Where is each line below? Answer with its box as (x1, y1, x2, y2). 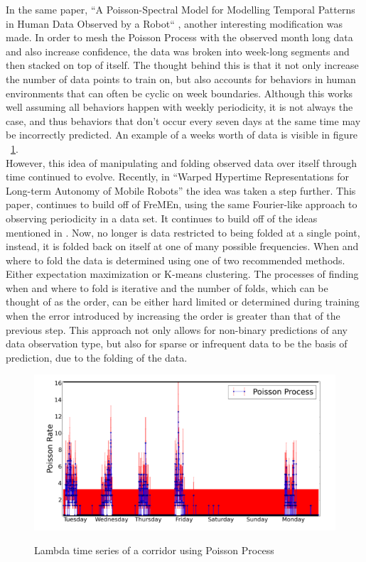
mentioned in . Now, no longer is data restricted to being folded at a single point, (6, 225, 360, 239)
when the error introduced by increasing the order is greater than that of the (6, 308, 340, 323)
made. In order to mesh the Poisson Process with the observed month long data (6, 30, 353, 45)
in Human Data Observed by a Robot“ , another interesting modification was (6, 16, 343, 31)
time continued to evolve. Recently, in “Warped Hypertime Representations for (6, 169, 349, 184)
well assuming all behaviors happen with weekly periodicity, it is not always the (6, 99, 353, 114)
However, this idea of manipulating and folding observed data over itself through (6, 155, 357, 170)
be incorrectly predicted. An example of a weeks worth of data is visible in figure (6, 127, 358, 142)
